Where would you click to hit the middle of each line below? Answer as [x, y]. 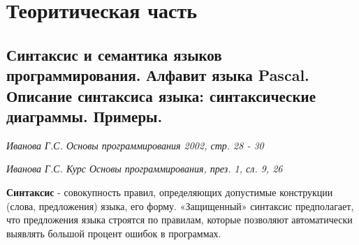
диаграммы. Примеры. [85, 116]
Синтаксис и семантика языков [114, 54]
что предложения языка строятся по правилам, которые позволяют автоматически [179, 220]
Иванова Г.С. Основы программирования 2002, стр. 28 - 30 [135, 145]
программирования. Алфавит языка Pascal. [158, 75]
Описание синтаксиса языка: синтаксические [161, 95]
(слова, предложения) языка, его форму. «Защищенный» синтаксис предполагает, [180, 206]
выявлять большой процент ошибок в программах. [114, 233]
